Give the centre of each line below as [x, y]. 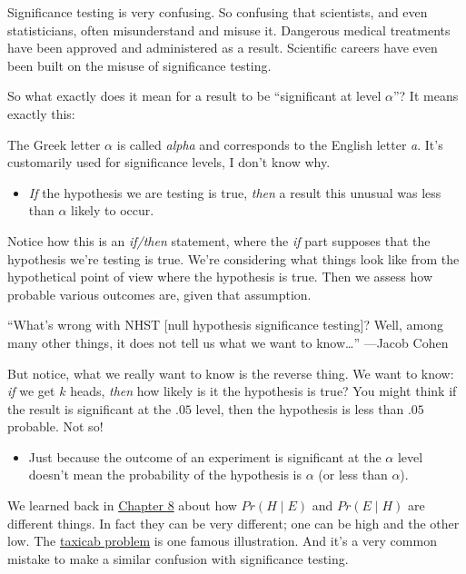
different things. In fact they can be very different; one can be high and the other [233, 523]
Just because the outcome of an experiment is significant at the [205, 456]
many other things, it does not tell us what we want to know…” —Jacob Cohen [228, 342]
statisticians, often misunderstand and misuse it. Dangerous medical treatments [229, 30]
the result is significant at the [89, 408]
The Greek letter [54, 144]
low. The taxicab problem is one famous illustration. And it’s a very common [222, 541]
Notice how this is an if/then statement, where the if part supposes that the [219, 240]
